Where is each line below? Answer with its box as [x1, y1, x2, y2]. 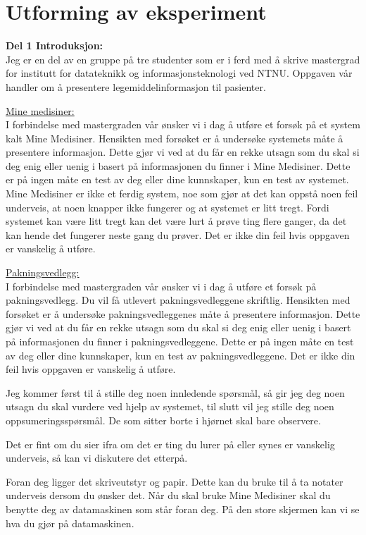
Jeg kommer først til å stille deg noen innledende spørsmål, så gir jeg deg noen [6, 385, 345, 400]
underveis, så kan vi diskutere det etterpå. [6, 450, 188, 465]
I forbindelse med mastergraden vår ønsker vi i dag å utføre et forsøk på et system [6, 117, 360, 132]
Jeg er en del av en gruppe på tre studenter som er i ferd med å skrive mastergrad [6, 51, 360, 66]
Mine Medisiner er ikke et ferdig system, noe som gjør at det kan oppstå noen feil [6, 186, 358, 201]
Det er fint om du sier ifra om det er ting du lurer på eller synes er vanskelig [6, 436, 335, 451]
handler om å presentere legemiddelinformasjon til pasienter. [6, 79, 266, 94]
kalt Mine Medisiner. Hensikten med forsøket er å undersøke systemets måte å [6, 130, 343, 145]
